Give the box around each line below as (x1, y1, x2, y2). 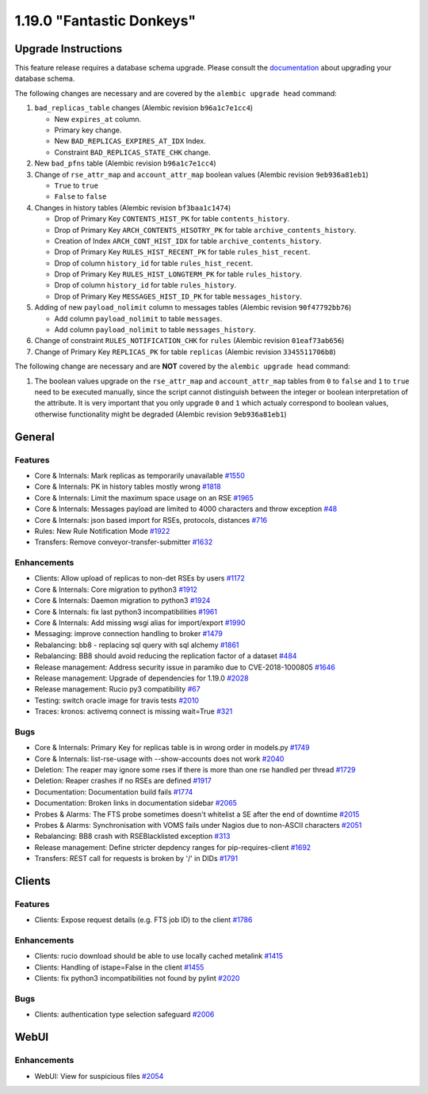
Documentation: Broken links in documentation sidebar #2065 (34, 799, 238, 808)
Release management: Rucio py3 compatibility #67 (34, 684, 201, 694)
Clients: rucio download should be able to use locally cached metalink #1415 (34, 951, 283, 961)
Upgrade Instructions (14, 42, 123, 55)
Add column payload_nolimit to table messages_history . (54, 325, 256, 334)
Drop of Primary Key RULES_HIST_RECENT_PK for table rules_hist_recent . (54, 247, 311, 257)
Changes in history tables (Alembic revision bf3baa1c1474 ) (34, 203, 231, 212)
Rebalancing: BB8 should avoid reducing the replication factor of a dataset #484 (34, 651, 297, 661)
